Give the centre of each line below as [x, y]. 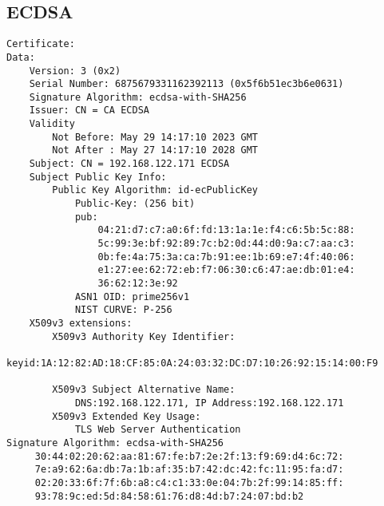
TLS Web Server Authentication [158, 430]
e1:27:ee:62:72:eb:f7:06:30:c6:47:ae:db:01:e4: [226, 270]
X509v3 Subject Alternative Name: [144, 390]
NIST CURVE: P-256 [123, 310]
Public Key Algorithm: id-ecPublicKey [155, 190]
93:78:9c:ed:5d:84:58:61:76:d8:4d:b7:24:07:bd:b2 [169, 496]
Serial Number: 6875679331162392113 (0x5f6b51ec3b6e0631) [186, 84]
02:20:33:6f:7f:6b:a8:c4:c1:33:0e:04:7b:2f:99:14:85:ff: [189, 482]
